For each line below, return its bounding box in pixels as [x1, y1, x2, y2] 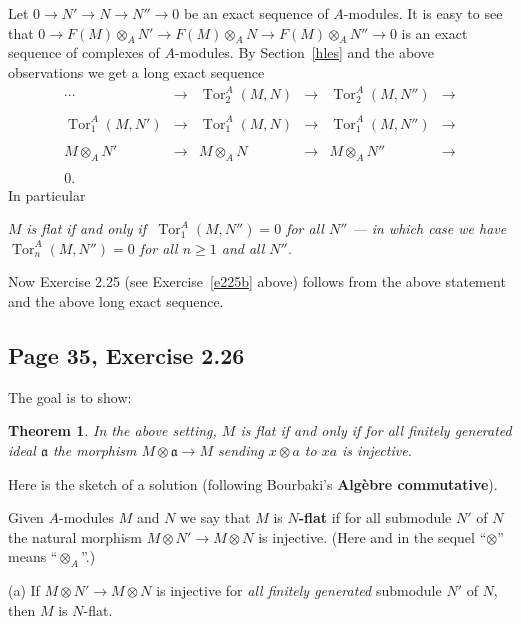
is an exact [401, 22, 468, 43]
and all [221, 237, 265, 258]
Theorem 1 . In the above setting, [8, 420, 217, 441]
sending [218, 439, 264, 460]
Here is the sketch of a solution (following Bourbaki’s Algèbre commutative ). [8, 473, 498, 494]
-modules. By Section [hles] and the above [174, 42, 434, 63]
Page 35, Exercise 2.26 [8, 339, 245, 370]
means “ [8, 546, 58, 567]
